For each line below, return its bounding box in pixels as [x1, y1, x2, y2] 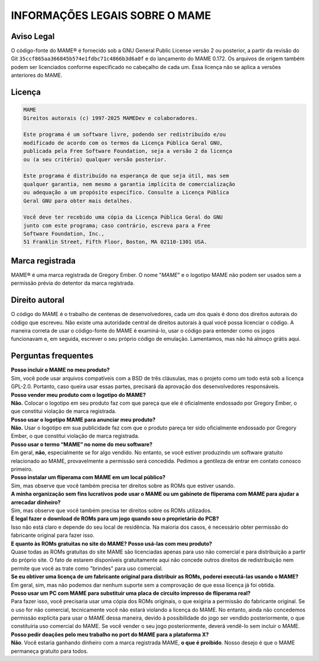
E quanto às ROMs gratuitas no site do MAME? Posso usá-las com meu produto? [11, 540, 213, 547]
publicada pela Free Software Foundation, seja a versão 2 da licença [23, 148, 233, 155]
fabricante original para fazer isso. [11, 532, 95, 539]
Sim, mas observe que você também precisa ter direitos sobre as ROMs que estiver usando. [11, 482, 235, 489]
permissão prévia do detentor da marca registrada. [11, 279, 135, 286]
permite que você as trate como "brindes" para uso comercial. [11, 565, 163, 572]
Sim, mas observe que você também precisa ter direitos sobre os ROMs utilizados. [11, 507, 212, 514]
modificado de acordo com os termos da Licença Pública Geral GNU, [23, 139, 223, 146]
